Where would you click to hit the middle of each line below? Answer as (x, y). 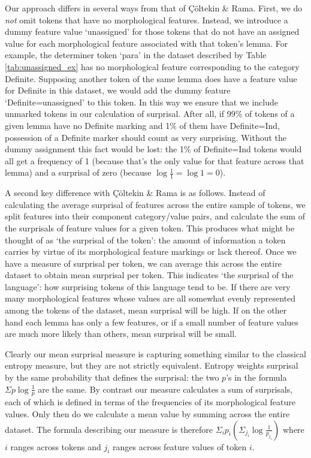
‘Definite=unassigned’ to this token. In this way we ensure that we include (141, 102)
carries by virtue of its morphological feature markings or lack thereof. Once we (151, 251)
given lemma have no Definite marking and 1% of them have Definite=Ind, (142, 125)
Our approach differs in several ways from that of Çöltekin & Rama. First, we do (154, 8)
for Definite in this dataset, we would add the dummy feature (118, 90)
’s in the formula (256, 377)
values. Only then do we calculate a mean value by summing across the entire (147, 414)
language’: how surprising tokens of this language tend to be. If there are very (148, 286)
